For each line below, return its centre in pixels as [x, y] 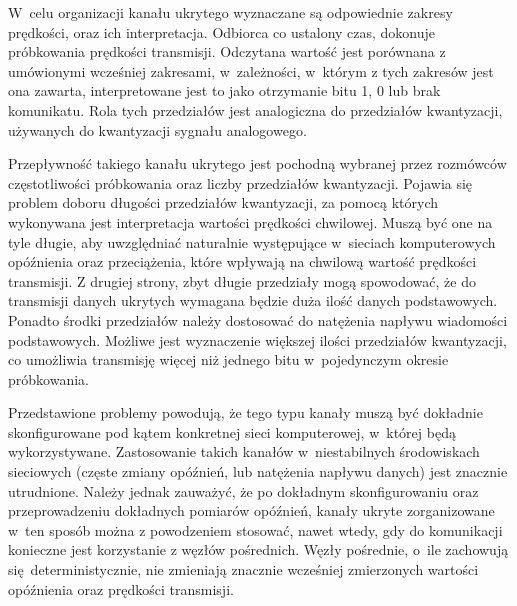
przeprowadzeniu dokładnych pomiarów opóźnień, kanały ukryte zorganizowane [251, 510]
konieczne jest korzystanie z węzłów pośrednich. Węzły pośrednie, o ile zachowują [258, 549]
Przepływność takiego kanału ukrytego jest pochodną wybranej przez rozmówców [257, 163]
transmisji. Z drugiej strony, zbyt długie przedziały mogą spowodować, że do [242, 280]
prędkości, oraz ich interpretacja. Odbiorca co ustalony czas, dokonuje [222, 31]
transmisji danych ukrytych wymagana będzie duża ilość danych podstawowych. [253, 300]
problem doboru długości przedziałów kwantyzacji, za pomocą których [223, 202]
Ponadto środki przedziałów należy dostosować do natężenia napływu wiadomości [258, 319]
